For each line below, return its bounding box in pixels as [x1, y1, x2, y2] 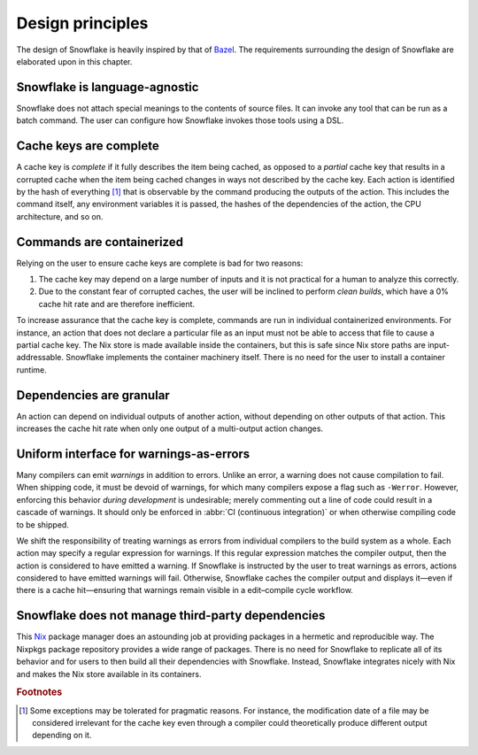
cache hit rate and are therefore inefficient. [38, 298, 195, 309]
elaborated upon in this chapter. [16, 56, 133, 66]
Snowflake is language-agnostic [16, 80, 199, 95]
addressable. [16, 352, 65, 363]
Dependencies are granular [16, 388, 170, 403]
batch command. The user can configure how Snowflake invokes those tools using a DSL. [16, 115, 344, 126]
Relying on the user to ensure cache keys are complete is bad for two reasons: [16, 258, 304, 268]
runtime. [16, 364, 48, 375]
